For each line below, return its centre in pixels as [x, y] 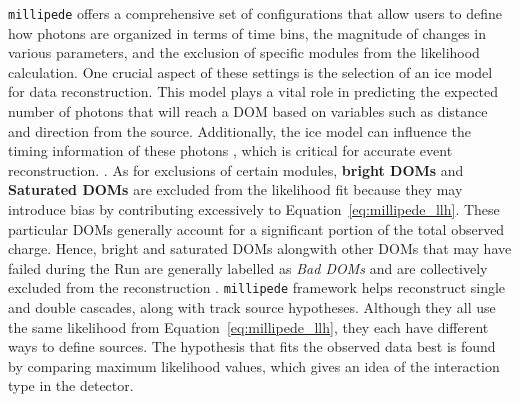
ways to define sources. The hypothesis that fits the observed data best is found [252, 346]
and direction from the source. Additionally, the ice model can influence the [239, 130]
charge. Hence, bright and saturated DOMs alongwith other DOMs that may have [260, 248]
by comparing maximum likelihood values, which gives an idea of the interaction [254, 365]
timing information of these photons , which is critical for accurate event [230, 150]
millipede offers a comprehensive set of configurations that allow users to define [255, 13]
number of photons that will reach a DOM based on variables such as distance [248, 111]
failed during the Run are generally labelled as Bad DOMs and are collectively [248, 267]
